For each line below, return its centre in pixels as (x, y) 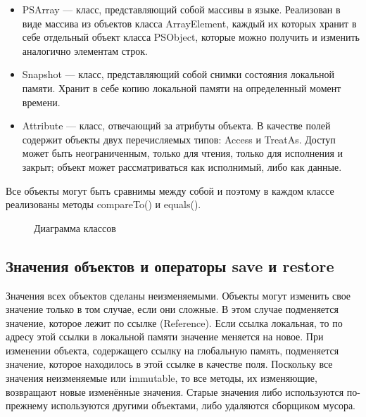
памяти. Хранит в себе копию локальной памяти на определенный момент (182, 88)
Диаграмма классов (75, 227)
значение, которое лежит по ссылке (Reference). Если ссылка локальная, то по (174, 322)
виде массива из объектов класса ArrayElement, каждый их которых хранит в (189, 23)
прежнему (27, 405)
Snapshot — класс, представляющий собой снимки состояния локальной (178, 74)
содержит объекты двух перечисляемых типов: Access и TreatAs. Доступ (179, 139)
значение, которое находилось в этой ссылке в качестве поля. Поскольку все (169, 364)
